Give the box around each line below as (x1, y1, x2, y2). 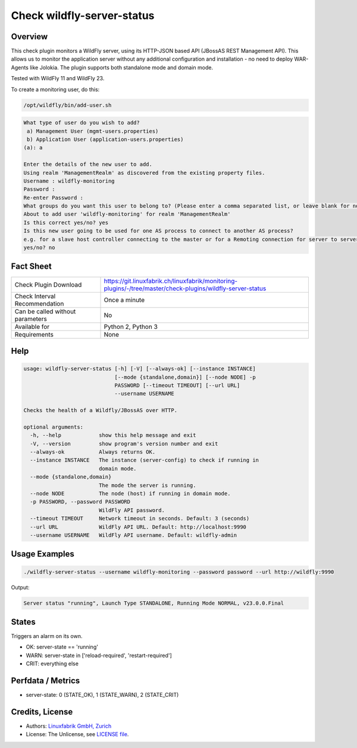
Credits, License (11, 706, 73, 716)
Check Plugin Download (14, 280, 82, 288)
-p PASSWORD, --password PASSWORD (30, 498, 131, 505)
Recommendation (14, 299, 64, 307)
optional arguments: (23, 423, 83, 430)
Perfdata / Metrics (11, 675, 80, 686)
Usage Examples (11, 549, 74, 559)
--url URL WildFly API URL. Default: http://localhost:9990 (30, 523, 247, 530)
